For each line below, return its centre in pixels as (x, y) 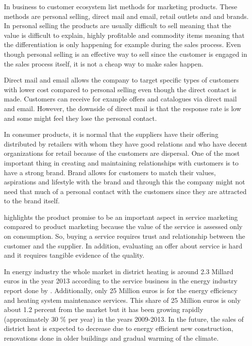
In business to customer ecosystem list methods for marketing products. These (121, 6)
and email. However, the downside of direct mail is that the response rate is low (123, 108)
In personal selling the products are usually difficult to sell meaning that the (118, 25)
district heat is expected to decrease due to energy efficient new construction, (119, 328)
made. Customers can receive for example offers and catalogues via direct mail (120, 99)
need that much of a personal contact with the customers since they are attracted (125, 191)
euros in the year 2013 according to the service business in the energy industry (121, 281)
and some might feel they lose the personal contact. (80, 118)
